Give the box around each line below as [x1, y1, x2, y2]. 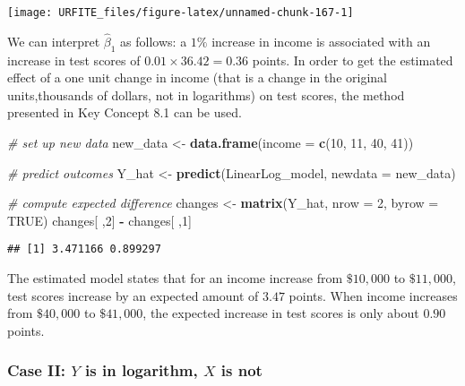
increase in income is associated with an [211, 31, 431, 50]
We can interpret [7, 31, 100, 50]
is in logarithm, [85, 359, 198, 382]
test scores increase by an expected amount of [7, 286, 259, 305]
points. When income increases [288, 286, 458, 305]
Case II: [7, 359, 66, 382]
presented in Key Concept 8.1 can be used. [7, 103, 242, 122]
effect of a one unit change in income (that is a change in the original [7, 68, 387, 87]
